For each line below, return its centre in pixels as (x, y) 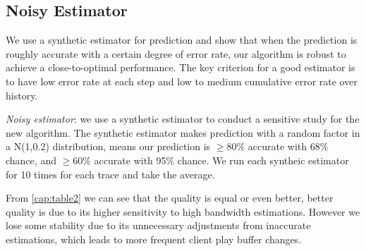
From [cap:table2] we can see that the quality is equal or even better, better (170, 198)
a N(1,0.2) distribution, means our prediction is (108, 146)
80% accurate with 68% (277, 146)
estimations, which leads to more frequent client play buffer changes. (154, 239)
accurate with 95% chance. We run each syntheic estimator (221, 160)
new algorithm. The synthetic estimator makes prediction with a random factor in (183, 132)
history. (22, 95)
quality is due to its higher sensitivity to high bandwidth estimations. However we (183, 211)
